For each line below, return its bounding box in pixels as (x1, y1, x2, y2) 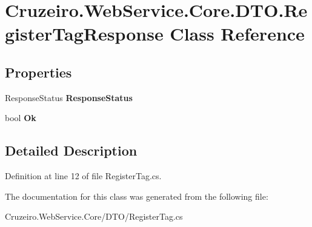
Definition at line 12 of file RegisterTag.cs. (5, 169, 162, 182)
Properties (5, 62, 72, 81)
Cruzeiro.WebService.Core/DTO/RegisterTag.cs (5, 210, 183, 223)
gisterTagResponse (5, 21, 164, 46)
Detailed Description (5, 141, 138, 160)
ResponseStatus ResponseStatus (5, 91, 133, 104)
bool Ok (5, 111, 36, 124)
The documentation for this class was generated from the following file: (5, 189, 268, 202)
